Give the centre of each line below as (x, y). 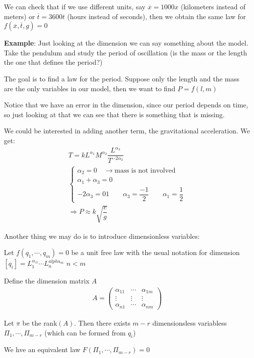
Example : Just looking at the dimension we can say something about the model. (126, 43)
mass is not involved (145, 170)
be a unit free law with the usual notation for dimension (155, 252)
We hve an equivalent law (42, 349)
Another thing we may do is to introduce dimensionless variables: (102, 236)
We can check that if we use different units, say (75, 6)
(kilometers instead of (213, 6)
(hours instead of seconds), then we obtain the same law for (157, 16)
